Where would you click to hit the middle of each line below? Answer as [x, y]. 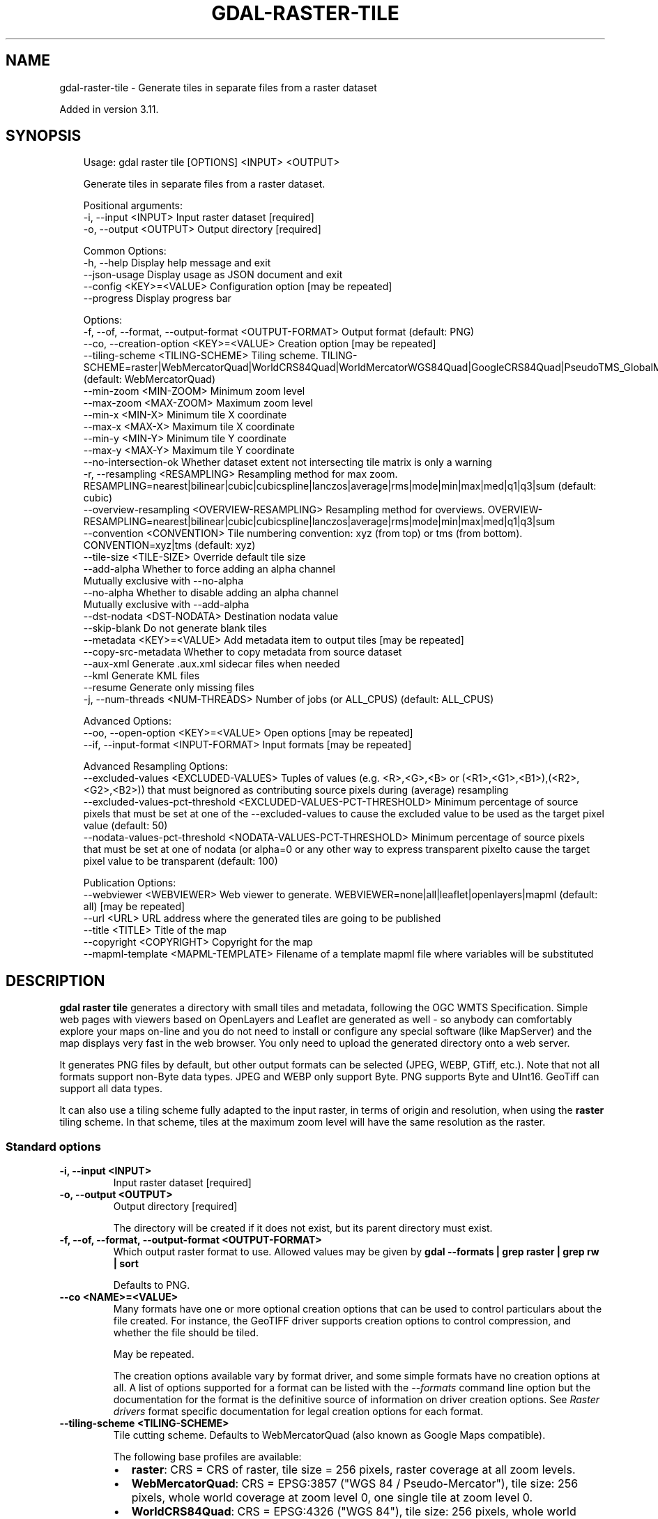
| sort [126, 1264]
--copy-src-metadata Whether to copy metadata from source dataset [243, 652]
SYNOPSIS [44, 136]
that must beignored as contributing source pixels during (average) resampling [328, 790]
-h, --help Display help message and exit [177, 263]
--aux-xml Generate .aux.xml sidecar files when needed [212, 664]
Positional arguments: [133, 206]
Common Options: [125, 251]
